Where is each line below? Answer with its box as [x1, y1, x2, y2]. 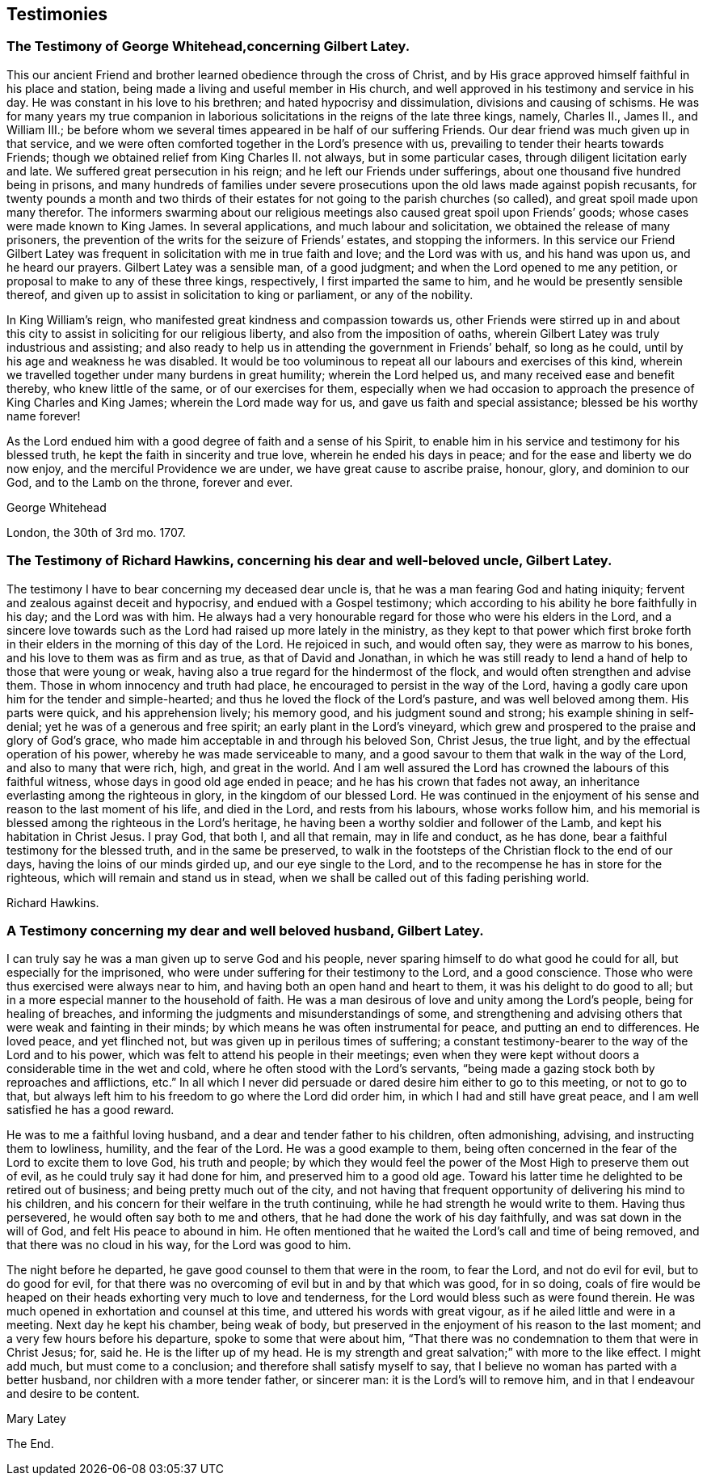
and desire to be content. [6, 1387, 140, 1401]
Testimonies [6, 4, 108, 24]
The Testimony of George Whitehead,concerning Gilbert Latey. [6, 38, 410, 55]
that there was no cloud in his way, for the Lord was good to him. [6, 1238, 351, 1252]
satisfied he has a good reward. [6, 1103, 175, 1117]
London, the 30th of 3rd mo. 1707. [6, 525, 186, 539]
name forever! [6, 408, 81, 423]
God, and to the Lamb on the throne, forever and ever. [6, 475, 293, 489]
